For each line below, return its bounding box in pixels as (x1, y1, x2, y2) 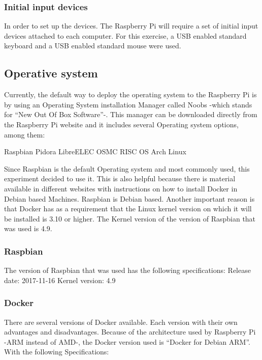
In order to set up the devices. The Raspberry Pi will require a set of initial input (4, 20, 258, 31)
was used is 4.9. (4, 223, 52, 234)
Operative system (4, 65, 98, 81)
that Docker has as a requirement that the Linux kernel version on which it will (4, 203, 252, 214)
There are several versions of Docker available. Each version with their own (4, 316, 238, 327)
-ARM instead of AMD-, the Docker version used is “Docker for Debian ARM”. (4, 336, 250, 347)
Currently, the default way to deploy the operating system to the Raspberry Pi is (4, 89, 257, 100)
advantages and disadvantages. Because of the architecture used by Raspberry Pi (4, 326, 256, 337)
